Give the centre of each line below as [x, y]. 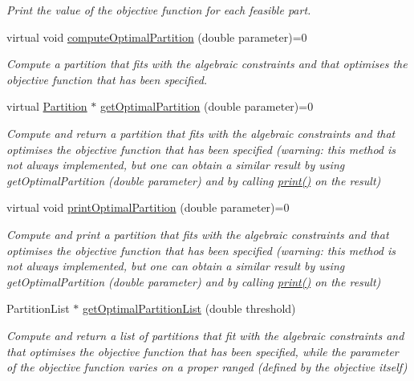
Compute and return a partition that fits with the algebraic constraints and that [201, 133]
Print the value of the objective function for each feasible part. [159, 10]
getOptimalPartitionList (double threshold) [189, 308]
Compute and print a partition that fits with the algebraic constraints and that [198, 234]
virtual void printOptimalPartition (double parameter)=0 [148, 207]
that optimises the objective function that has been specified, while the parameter [203, 351]
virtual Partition [47, 106]
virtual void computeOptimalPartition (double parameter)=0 [157, 36]
